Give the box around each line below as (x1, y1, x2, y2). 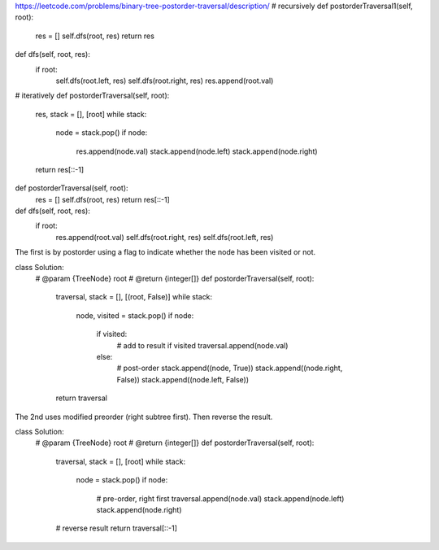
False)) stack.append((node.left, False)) (116, 374, 250, 384)
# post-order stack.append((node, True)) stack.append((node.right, (116, 363, 343, 373)
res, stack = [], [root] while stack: (35, 109, 147, 119)
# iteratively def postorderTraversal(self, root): (15, 90, 170, 101)
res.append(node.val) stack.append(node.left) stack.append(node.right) (76, 146, 318, 156)
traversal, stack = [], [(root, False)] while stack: (55, 292, 213, 302)
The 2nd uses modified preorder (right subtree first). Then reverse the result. (15, 412, 273, 421)
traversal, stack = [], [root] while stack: (55, 456, 186, 466)
